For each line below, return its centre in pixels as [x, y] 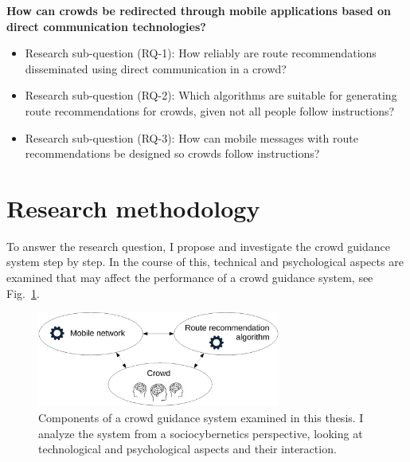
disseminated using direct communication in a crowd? [156, 68]
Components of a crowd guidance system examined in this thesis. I [201, 417]
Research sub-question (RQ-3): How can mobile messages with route [191, 137]
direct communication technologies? [106, 26]
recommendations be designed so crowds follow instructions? [172, 153]
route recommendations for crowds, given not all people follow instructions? [210, 110]
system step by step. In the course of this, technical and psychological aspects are [205, 262]
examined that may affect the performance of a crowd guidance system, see [190, 278]
